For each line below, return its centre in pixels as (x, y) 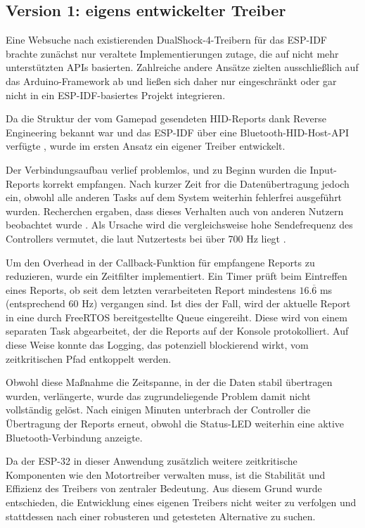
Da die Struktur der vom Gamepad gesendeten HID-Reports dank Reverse (166, 118)
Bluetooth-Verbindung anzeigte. (74, 437)
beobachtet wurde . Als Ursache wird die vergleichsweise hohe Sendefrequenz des (179, 225)
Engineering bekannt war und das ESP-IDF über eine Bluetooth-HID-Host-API (177, 132)
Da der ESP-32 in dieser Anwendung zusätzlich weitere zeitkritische (152, 461)
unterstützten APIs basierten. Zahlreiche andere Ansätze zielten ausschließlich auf (182, 67)
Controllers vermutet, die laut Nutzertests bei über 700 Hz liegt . (146, 238)
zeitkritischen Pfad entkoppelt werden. (89, 358)
